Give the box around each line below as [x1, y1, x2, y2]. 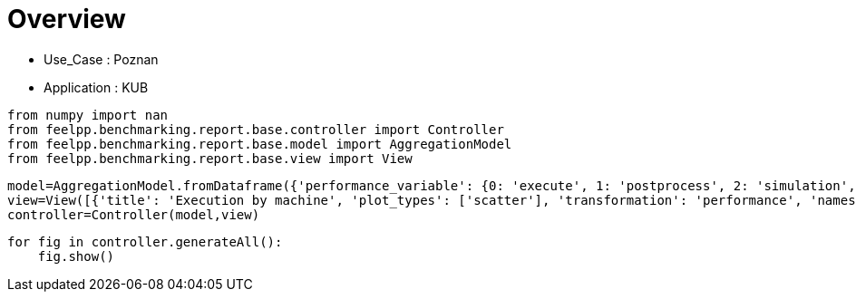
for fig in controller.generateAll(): [7, 234, 283, 249]
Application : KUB [44, 79, 149, 95]
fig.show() [37, 248, 115, 264]
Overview [7, 4, 126, 34]
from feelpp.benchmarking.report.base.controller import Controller [7, 121, 504, 137]
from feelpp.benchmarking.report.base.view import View [7, 150, 413, 166]
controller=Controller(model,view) [7, 207, 260, 222]
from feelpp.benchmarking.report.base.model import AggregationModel [7, 136, 512, 151]
